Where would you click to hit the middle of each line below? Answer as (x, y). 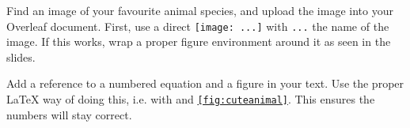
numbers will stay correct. (69, 114)
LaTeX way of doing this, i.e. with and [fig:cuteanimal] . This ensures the (191, 99)
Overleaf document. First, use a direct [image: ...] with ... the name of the (198, 26)
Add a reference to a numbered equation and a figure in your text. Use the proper (205, 83)
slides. (21, 56)
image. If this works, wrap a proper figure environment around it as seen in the (199, 41)
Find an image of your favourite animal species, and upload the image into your (200, 10)
